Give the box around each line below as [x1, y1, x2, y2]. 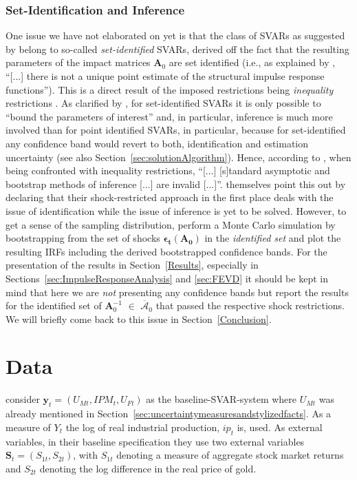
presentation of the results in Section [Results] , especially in [6, 258, 259, 272]
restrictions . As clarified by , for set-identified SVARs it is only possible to [6, 96, 321, 110]
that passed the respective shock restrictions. [155, 298, 345, 313]
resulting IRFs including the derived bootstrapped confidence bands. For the [6, 244, 327, 258]
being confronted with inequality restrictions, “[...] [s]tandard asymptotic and [6, 163, 330, 178]
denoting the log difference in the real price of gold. [39, 461, 257, 475]
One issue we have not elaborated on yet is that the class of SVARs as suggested [6, 28, 345, 43]
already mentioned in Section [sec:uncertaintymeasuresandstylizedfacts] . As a [6, 406, 332, 421]
